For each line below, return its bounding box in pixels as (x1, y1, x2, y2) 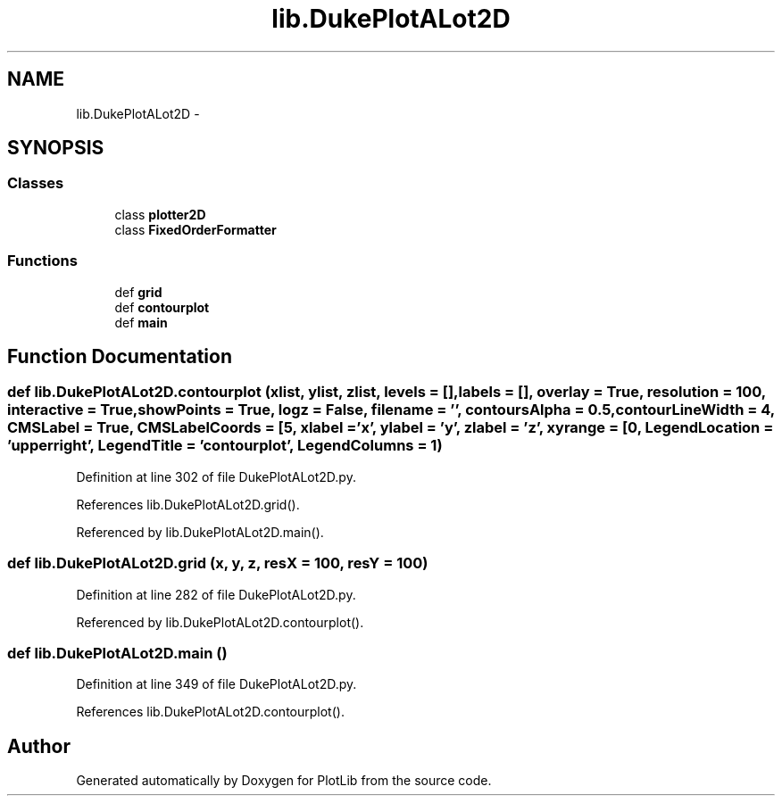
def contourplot (114, 299, 210, 315)
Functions (7, 252, 78, 270)
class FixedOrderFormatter (114, 221, 277, 237)
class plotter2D (114, 206, 206, 222)
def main (114, 314, 168, 330)
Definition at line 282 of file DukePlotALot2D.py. (76, 586, 356, 602)
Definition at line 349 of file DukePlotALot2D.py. (76, 676, 357, 692)
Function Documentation (7, 344, 232, 368)
